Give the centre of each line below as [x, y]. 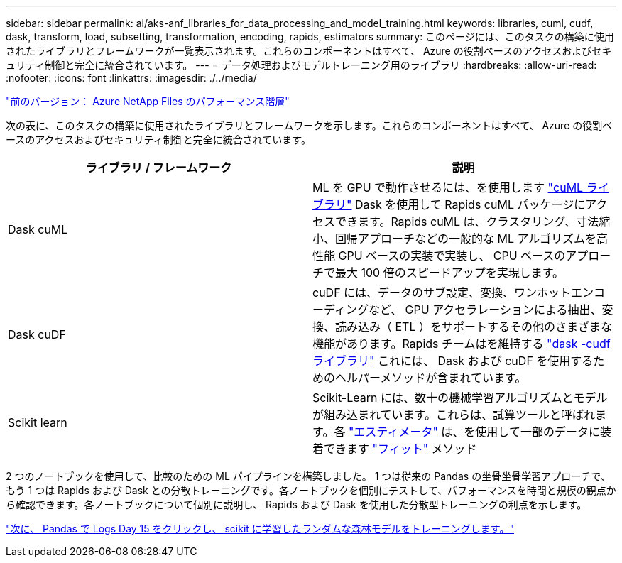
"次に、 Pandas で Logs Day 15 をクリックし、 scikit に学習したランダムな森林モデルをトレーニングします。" [260, 529]
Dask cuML [38, 229]
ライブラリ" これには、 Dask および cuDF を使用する [453, 361]
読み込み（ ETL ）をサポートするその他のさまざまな [474, 327]
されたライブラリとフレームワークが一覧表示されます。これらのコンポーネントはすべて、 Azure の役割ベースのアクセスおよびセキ [309, 51]
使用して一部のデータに [538, 432]
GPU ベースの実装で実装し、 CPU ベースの [452, 256]
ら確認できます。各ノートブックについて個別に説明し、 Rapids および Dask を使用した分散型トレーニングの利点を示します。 [296, 504]
